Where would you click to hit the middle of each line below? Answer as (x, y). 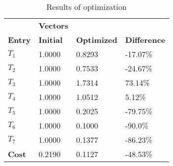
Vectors (53, 25)
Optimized (97, 40)
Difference (145, 40)
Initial (51, 40)
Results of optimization (86, 7)
